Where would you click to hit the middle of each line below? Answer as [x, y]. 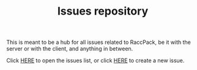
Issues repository [103, 11]
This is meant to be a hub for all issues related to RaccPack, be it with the [99, 42]
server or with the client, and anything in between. [70, 49]
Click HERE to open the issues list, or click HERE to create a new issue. [95, 61]
